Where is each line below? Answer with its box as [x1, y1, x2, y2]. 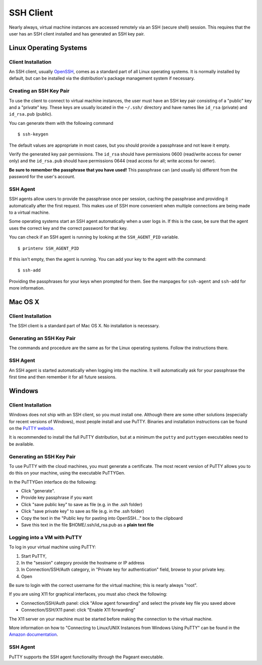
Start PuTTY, [21, 553, 47, 559]
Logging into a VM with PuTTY [9, 534, 82, 541]
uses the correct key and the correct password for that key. [9, 225, 128, 231]
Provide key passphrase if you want [21, 494, 93, 500]
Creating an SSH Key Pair [9, 87, 70, 94]
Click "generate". [21, 488, 55, 494]
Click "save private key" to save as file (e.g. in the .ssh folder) [21, 508, 144, 514]
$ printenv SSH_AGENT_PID [17, 245, 80, 251]
